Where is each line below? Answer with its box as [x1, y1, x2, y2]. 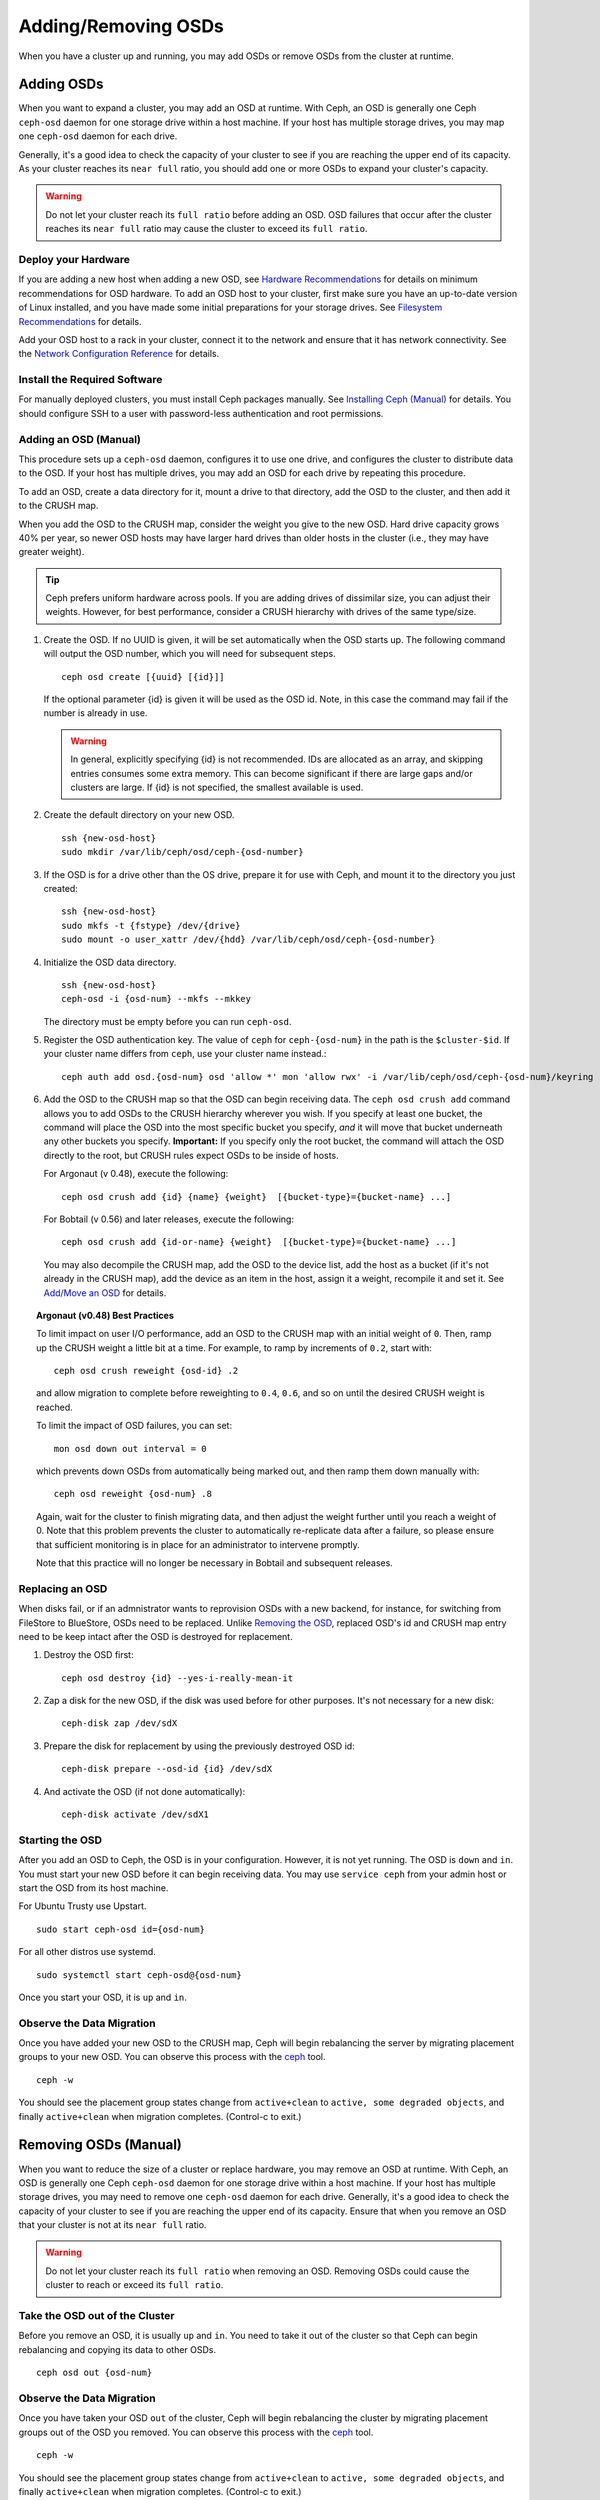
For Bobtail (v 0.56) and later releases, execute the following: [43, 1213, 295, 1225]
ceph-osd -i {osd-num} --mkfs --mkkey [61, 993, 252, 1005]
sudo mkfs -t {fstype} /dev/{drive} [61, 920, 241, 931]
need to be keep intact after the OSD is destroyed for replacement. [18, 1630, 294, 1642]
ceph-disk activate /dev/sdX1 [61, 1809, 210, 1820]
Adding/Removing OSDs [18, 15, 225, 37]
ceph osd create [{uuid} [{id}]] [61, 671, 225, 682]
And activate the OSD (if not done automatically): [43, 1785, 246, 1797]
